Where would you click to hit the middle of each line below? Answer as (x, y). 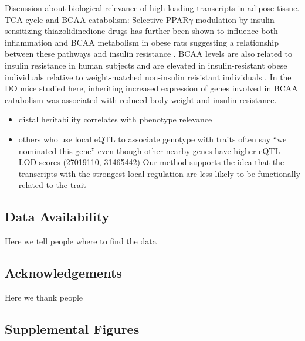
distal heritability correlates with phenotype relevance (115, 119)
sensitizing (23, 31)
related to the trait (52, 185)
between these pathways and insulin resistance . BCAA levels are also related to (149, 54)
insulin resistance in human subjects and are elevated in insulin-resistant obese (146, 65)
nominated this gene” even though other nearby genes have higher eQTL (149, 150)
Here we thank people (44, 297)
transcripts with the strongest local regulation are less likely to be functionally (159, 173)
